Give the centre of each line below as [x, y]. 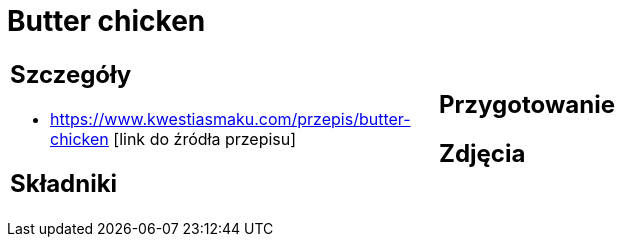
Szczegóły [71, 74]
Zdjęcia [482, 153]
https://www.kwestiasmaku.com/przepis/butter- [230, 118]
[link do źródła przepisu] [205, 138]
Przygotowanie [527, 104]
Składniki [64, 183]
